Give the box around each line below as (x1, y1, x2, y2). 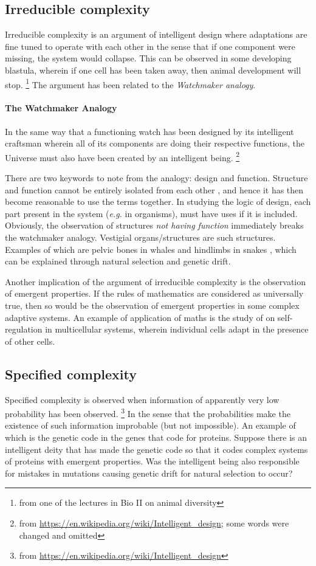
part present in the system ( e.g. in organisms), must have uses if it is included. (5, 207, 298, 219)
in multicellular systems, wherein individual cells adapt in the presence (45, 323, 309, 336)
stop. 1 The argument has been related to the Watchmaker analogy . (5, 76, 256, 91)
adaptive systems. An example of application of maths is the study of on (5, 311, 275, 323)
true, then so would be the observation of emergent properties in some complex (5, 299, 300, 311)
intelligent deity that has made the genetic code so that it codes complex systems (5, 443, 308, 455)
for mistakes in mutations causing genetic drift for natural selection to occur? (5, 466, 293, 479)
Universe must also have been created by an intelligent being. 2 (5, 149, 240, 164)
